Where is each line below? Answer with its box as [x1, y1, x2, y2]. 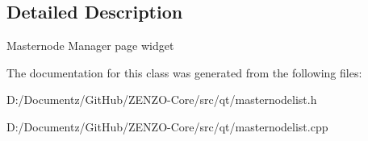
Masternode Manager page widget [6, 37, 174, 54]
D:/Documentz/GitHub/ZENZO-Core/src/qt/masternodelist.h [6, 91, 317, 108]
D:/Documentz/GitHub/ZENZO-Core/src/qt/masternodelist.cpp [6, 118, 328, 135]
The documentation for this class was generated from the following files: [6, 64, 362, 81]
